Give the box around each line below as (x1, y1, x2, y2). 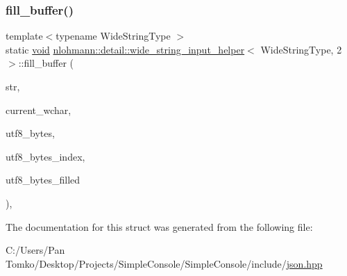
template (6, 29, 43, 43)
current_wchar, (6, 102, 71, 117)
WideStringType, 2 (260, 42, 342, 56)
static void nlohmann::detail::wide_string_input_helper (6, 42, 245, 56)
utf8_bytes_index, (6, 149, 85, 163)
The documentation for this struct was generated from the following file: (6, 219, 313, 234)
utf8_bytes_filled (6, 172, 81, 187)
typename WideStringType (56, 29, 171, 43)
